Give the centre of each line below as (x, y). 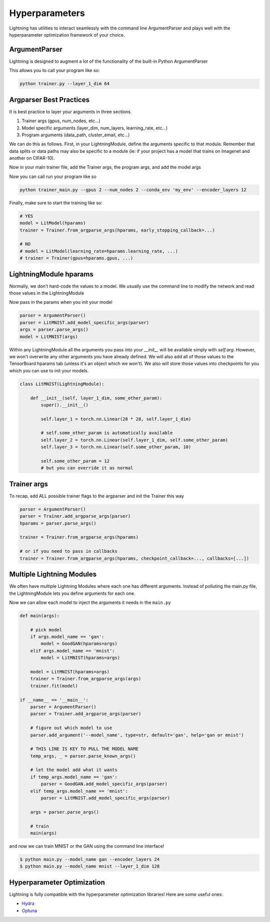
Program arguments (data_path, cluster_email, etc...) (76, 135)
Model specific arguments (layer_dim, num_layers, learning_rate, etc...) (95, 128)
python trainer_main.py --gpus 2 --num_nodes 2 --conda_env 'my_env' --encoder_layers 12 (133, 190)
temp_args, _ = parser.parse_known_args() (83, 756)
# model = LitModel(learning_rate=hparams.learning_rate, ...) (99, 251)
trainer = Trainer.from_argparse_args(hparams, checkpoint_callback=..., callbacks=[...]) (134, 558)
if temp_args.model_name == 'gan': (74, 777)
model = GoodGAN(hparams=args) (79, 644)
